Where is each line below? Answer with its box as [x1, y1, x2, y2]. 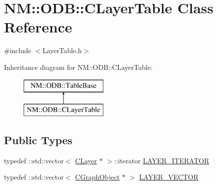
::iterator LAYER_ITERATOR [114, 155, 209, 165]
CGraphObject [75, 172, 120, 182]
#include [4, 45, 31, 56]
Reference [4, 17, 72, 37]
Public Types [4, 132, 73, 148]
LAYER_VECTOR [139, 172, 199, 182]
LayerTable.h [42, 45, 82, 56]
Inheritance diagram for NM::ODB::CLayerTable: [4, 62, 153, 72]
